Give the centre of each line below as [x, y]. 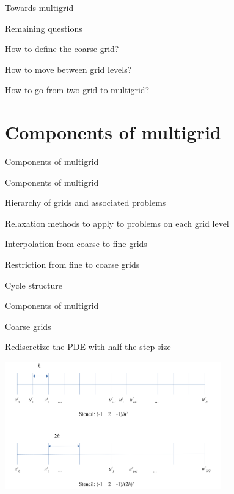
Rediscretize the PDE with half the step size [88, 347]
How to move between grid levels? [68, 69]
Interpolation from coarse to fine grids [76, 244]
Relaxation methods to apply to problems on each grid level [117, 223]
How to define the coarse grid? [62, 49]
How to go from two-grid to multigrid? [77, 90]
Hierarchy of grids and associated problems [86, 203]
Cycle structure [34, 285]
